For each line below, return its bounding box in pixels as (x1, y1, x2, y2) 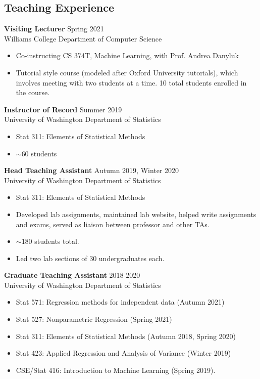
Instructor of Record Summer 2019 (4, 104, 122, 114)
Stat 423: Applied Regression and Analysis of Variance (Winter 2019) (16, 348, 231, 358)
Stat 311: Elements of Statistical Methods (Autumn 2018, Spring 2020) (16, 330, 236, 341)
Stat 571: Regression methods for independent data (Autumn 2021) (16, 297, 225, 307)
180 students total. (21, 236, 79, 246)
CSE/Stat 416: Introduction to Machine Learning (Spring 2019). (16, 364, 216, 375)
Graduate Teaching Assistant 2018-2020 (4, 270, 140, 280)
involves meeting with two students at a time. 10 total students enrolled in (16, 77, 247, 88)
